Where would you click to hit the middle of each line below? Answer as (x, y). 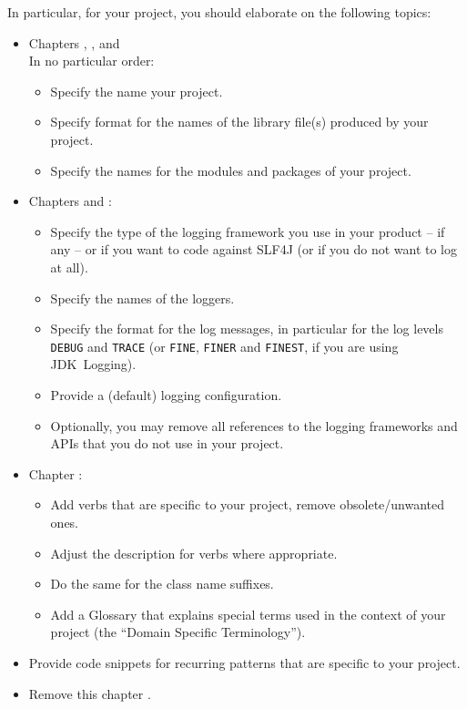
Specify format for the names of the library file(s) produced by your (239, 122)
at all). (69, 267)
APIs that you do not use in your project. (167, 443)
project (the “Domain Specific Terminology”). (178, 632)
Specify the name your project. (137, 91)
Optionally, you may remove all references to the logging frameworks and (254, 425)
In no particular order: (91, 61)
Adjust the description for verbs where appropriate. (194, 553)
